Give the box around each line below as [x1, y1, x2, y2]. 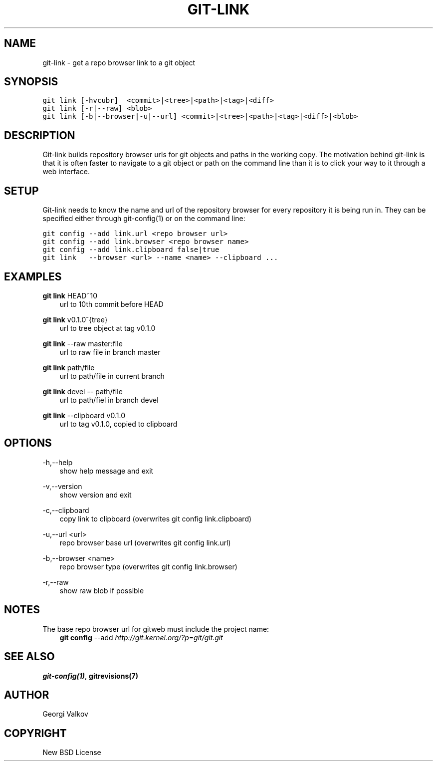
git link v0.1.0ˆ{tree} [42, 315, 108, 324]
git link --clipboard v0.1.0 [42, 411, 125, 420]
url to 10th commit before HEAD [59, 299, 164, 308]
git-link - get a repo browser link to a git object [42, 58, 196, 67]
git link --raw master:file [42, 339, 123, 348]
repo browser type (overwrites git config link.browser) [59, 562, 237, 571]
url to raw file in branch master [59, 347, 161, 356]
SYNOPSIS [4, 75, 58, 88]
